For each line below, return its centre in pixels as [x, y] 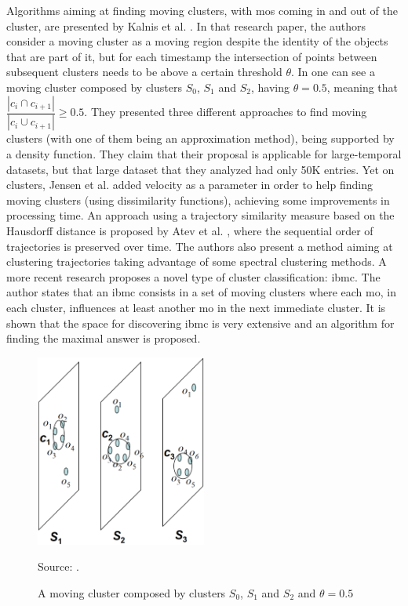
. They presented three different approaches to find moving [226, 111]
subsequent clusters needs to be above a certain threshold [144, 72]
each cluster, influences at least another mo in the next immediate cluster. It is [196, 307]
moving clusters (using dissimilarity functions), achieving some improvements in [198, 200]
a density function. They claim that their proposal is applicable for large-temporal [204, 154]
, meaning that [362, 87]
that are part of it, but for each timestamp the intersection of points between [192, 56]
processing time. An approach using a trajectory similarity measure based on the [200, 215]
